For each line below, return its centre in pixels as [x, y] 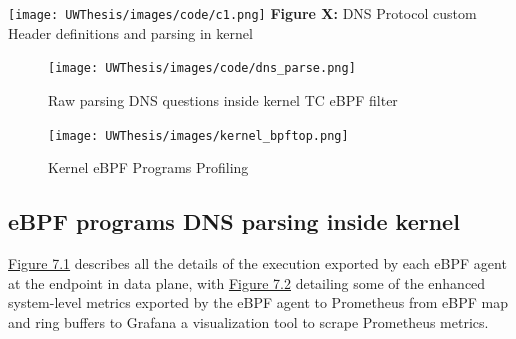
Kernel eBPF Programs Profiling [148, 167]
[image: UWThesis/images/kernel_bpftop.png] [198, 135]
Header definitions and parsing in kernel [130, 32]
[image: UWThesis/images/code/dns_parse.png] [202, 68]
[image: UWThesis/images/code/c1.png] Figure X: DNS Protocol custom [242, 13]
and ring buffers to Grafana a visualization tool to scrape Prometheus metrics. [248, 321]
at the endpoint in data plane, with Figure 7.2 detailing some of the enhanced [247, 282]
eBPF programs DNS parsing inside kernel [234, 221]
